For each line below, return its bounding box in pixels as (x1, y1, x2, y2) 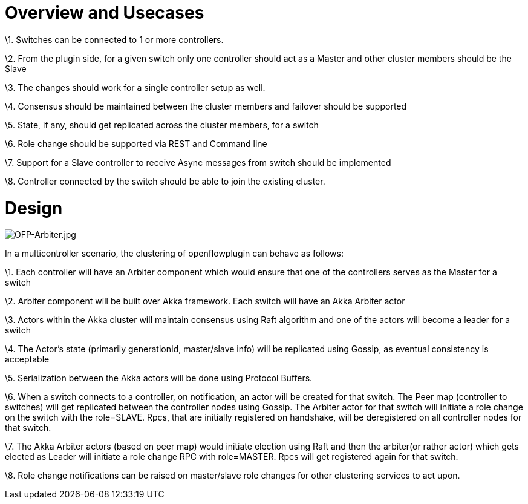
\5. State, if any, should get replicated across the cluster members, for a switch (5, 119, 319, 130)
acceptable (5, 354, 50, 365)
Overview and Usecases (5, 2, 204, 23)
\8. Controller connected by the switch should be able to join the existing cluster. (5, 175, 325, 186)
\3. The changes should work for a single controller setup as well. (5, 82, 266, 93)
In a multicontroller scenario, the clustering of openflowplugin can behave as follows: (5, 248, 344, 259)
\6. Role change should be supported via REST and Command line (5, 138, 267, 149)
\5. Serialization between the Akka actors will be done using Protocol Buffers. (5, 373, 313, 384)
